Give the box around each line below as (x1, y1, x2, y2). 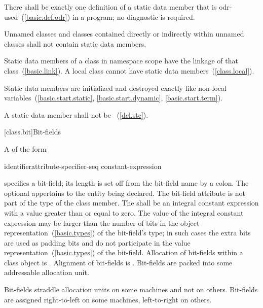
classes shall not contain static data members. (4, 38, 146, 49)
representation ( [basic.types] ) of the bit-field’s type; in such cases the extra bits (4, 227, 251, 238)
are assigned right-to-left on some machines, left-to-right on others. (4, 294, 212, 304)
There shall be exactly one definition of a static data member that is (4, 2, 217, 12)
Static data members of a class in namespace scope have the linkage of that (4, 55, 238, 66)
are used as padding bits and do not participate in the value (4, 237, 191, 248)
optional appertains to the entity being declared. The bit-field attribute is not (4, 187, 245, 198)
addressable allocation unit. (4, 267, 89, 278)
